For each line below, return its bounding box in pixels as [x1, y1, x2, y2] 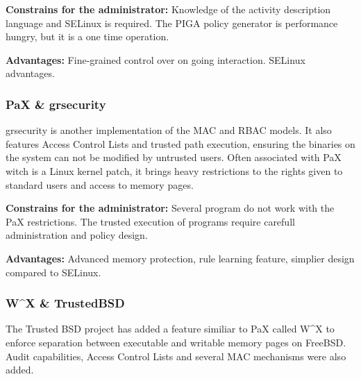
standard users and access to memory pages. [6, 177, 194, 192]
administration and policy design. [6, 228, 148, 242]
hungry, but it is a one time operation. [6, 29, 169, 44]
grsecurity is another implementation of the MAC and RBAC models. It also [6, 123, 332, 137]
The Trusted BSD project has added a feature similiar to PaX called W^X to [6, 321, 335, 336]
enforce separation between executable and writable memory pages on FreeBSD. [6, 335, 346, 349]
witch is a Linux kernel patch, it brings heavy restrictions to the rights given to [6, 163, 343, 178]
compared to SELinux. [6, 264, 101, 279]
